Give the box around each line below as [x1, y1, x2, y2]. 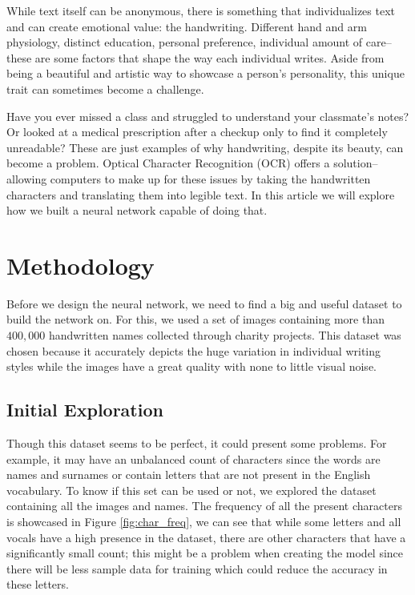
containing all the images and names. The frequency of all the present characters [6, 497, 402, 514]
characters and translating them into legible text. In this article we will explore [6, 186, 395, 203]
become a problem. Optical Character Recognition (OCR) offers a [6, 155, 330, 171]
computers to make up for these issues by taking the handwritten [50, 170, 371, 187]
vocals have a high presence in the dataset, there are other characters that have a [6, 529, 406, 545]
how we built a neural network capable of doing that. [6, 202, 268, 219]
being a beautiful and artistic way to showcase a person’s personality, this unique [6, 65, 405, 82]
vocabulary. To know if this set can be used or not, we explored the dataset [6, 481, 377, 498]
